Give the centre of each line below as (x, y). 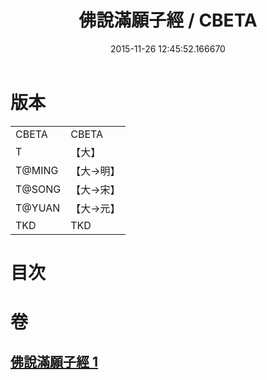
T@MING (37, 170)
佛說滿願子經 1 (54, 362)
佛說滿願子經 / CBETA (168, 20)
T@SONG (38, 189)
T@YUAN (38, 208)
